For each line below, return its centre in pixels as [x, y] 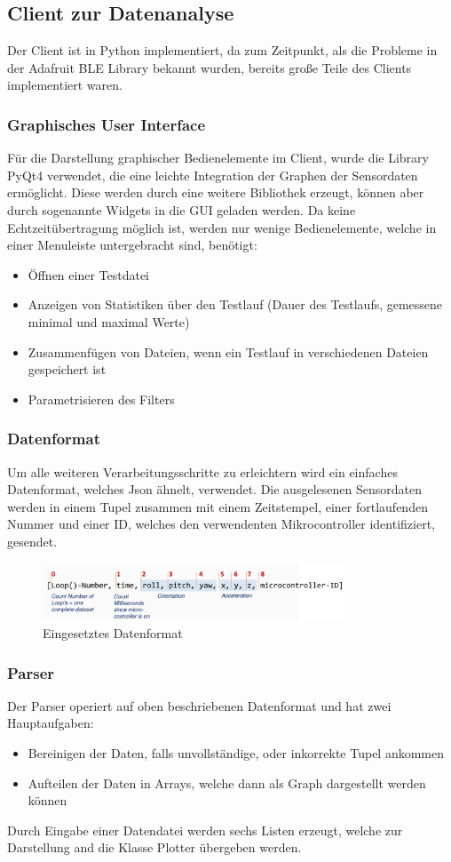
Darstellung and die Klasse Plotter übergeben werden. [154, 847]
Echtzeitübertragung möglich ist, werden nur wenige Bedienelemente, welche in [222, 227]
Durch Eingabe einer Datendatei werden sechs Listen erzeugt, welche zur [205, 830]
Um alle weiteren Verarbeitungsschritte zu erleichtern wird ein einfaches [202, 471]
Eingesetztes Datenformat [113, 633]
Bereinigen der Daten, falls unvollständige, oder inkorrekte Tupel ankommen [236, 753]
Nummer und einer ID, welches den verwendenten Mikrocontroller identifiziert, [221, 524]
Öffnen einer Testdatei [89, 274]
